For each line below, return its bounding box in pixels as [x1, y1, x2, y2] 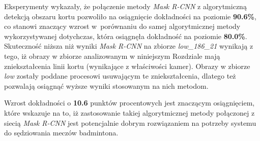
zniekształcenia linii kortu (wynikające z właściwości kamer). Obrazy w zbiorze [4, 60, 250, 71]
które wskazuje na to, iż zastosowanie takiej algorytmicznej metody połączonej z [4, 107, 255, 118]
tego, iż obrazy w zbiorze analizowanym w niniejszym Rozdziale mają [4, 50, 220, 61]
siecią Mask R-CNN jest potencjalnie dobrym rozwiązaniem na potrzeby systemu [4, 117, 256, 128]
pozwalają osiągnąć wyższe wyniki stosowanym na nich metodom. [4, 80, 209, 91]
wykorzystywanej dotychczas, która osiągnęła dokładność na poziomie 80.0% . [4, 30, 247, 41]
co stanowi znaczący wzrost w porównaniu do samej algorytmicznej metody [4, 21, 241, 31]
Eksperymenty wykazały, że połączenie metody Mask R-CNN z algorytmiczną [4, 1, 247, 11]
